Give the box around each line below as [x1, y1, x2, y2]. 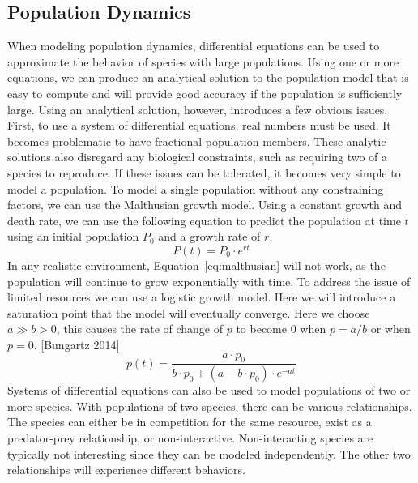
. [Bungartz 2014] [33, 336, 120, 353]
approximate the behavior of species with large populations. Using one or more [7, 53, 399, 70]
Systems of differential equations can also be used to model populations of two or [7, 382, 411, 399]
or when [370, 320, 411, 337]
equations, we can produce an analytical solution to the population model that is [7, 69, 409, 86]
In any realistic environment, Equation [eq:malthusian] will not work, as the [7, 257, 386, 273]
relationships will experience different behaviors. [7, 461, 246, 478]
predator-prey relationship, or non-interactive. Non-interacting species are [7, 430, 373, 447]
